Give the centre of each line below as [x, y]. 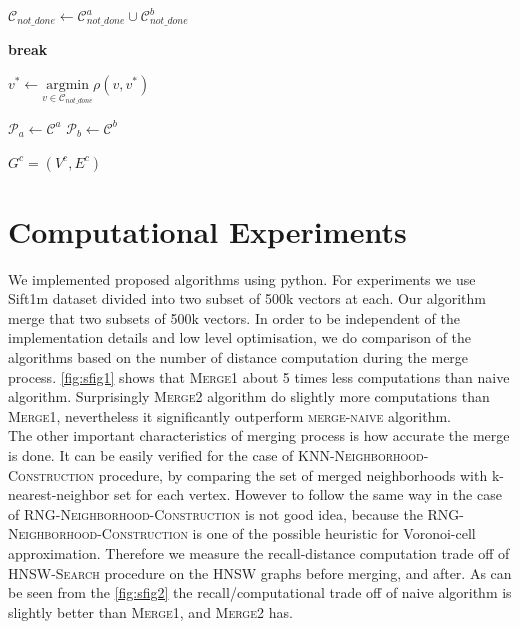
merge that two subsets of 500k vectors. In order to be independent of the [234, 317]
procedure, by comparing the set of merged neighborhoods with [293, 474]
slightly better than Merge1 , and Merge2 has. [150, 611]
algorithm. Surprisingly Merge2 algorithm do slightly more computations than [249, 396]
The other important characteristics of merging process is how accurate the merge [259, 435]
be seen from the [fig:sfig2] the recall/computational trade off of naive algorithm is [260, 592]
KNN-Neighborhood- [363, 454]
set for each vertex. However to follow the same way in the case [307, 494]
